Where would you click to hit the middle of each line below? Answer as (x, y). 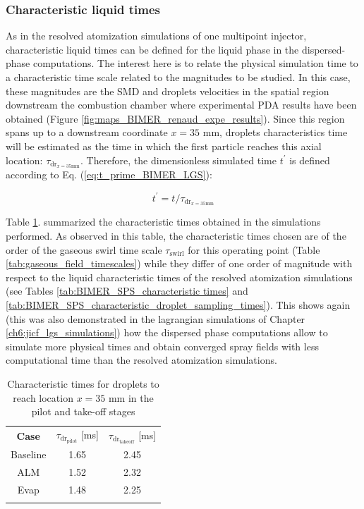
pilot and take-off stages (83, 411)
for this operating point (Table (254, 249)
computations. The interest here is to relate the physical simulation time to (195, 63)
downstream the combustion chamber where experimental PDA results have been (181, 105)
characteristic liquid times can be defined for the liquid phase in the (152, 49)
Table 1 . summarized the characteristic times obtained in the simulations (163, 222)
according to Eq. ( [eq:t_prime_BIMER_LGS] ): (109, 174)
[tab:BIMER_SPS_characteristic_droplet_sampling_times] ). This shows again (178, 304)
